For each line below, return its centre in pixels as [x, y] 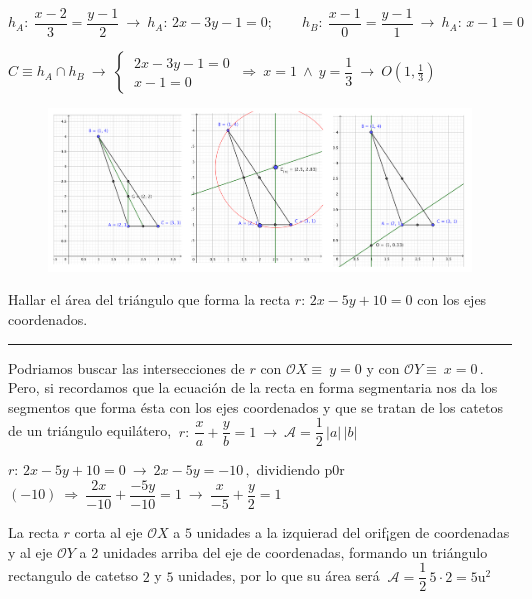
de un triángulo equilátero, [90, 430]
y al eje [30, 551]
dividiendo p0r [300, 469]
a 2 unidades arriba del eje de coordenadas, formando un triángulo [283, 551]
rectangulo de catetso [73, 575]
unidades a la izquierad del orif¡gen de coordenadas [353, 532]
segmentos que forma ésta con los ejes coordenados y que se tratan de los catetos [255, 406]
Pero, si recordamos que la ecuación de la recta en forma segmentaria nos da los [253, 387]
